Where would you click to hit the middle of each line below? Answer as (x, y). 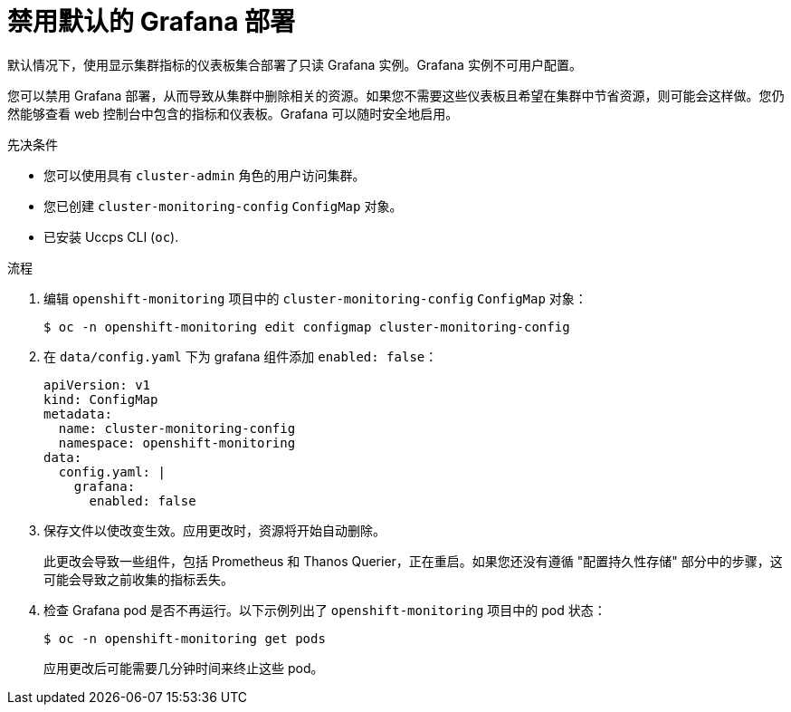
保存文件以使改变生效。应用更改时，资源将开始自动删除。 (214, 530)
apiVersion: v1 (97, 385)
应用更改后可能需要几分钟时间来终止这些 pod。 (184, 668)
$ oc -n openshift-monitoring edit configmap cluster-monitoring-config (307, 327)
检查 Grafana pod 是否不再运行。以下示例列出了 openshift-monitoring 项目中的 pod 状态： (325, 610)
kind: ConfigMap (101, 399)
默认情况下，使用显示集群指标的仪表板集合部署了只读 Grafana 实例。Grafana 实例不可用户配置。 (295, 64)
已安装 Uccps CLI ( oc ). (111, 236)
